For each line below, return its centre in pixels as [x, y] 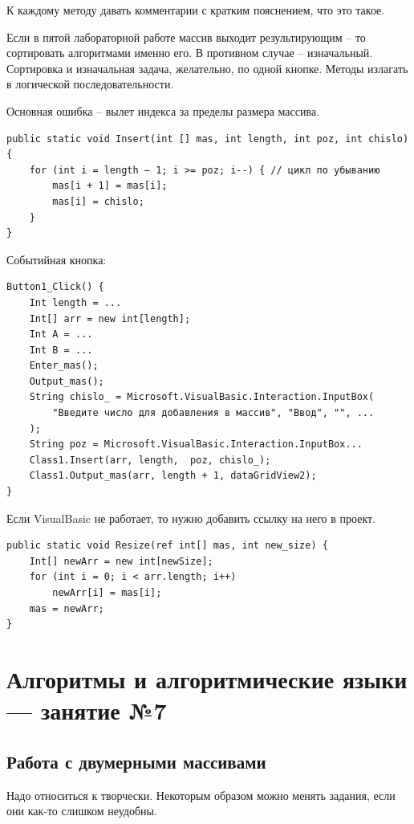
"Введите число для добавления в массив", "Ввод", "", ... [213, 413]
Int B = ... [61, 350]
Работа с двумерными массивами [136, 761]
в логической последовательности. [90, 84]
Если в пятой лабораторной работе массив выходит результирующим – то [186, 37]
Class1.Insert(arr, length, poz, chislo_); [150, 460]
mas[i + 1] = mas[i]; [110, 186]
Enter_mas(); [64, 366]
